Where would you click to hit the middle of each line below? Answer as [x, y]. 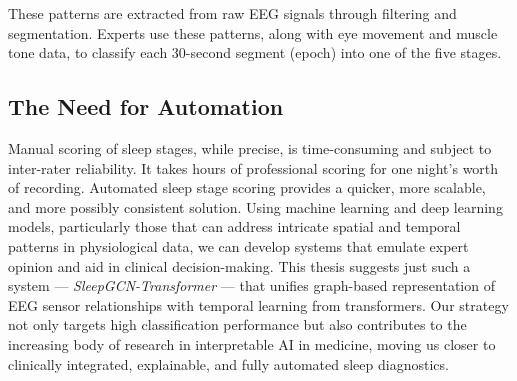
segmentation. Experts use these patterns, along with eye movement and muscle [253, 32]
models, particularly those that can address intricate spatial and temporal [234, 226]
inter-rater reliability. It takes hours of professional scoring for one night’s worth [253, 167]
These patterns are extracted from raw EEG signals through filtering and [232, 13]
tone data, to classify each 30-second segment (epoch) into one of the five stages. [255, 52]
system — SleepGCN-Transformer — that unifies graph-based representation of [251, 285]
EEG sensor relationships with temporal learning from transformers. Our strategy [258, 304]
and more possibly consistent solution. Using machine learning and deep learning [255, 206]
